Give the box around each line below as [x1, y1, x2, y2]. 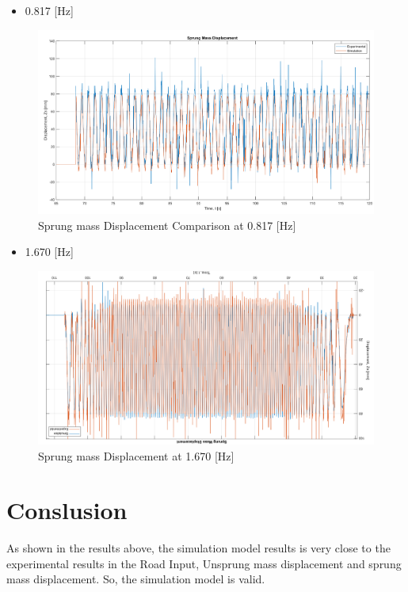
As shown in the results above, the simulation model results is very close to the [6, 540, 391, 556]
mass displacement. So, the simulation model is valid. [6, 571, 265, 587]
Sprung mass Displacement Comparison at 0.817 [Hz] [38, 216, 296, 233]
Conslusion [6, 494, 128, 526]
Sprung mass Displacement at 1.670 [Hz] [38, 447, 235, 464]
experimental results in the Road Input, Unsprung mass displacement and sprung [6, 555, 402, 571]
